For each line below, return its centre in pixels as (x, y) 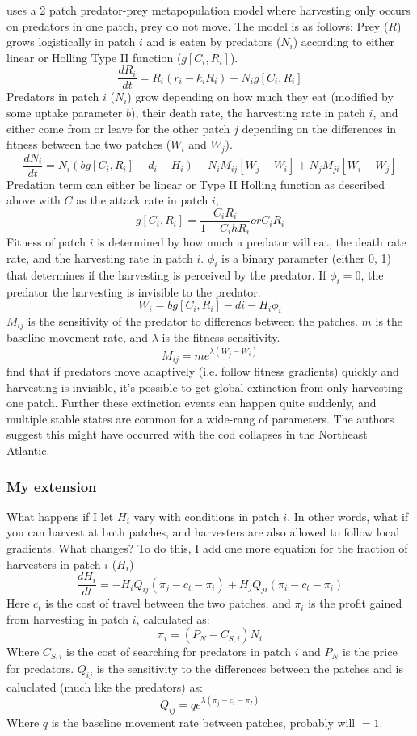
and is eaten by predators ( (214, 42)
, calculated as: (173, 618)
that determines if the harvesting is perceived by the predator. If (166, 274)
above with (34, 200)
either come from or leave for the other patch (118, 128)
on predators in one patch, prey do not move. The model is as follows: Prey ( (198, 25)
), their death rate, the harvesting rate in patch (248, 113)
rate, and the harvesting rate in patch (100, 258)
